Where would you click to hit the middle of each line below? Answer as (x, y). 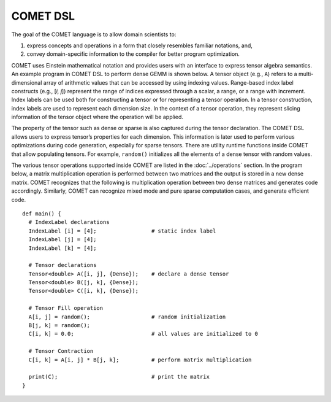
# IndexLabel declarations (69, 222)
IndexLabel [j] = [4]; (63, 240)
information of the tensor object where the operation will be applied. (97, 117)
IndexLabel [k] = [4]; (63, 248)
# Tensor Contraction (61, 351)
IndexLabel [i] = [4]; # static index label (122, 231)
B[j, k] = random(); (59, 326)
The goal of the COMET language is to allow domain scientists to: (94, 34)
